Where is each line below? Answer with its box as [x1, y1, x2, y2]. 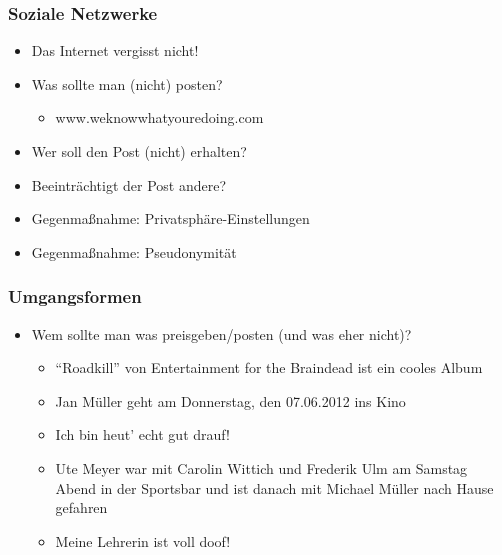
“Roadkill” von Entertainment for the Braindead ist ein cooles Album [55, 357, 483, 378]
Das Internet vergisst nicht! [31, 40, 199, 61]
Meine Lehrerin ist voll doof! [55, 530, 231, 551]
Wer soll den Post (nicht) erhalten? [31, 141, 247, 161]
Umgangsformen [8, 284, 142, 309]
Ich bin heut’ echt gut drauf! [55, 424, 230, 445]
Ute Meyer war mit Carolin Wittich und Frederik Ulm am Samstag [55, 457, 468, 478]
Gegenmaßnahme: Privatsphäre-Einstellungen [31, 208, 310, 229]
